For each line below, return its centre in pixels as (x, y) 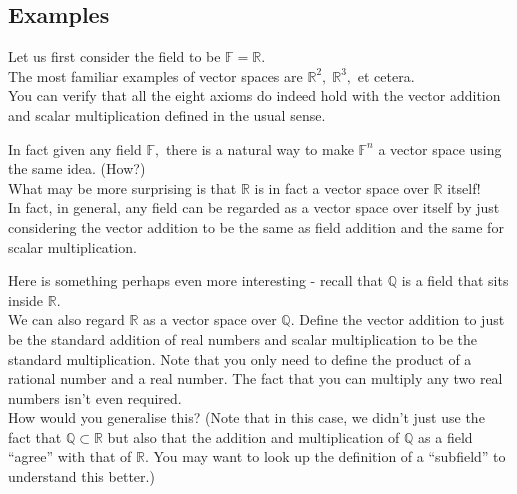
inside (26, 299)
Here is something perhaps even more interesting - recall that (195, 280)
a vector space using (440, 148)
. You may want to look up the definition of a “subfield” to (325, 456)
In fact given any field (75, 148)
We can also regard (66, 319)
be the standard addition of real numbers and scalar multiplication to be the (243, 338)
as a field (445, 436)
